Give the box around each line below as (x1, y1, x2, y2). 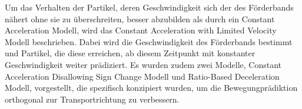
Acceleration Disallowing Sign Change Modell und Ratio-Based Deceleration (5, 70, 280, 82)
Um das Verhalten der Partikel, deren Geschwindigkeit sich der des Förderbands (5, 1, 294, 13)
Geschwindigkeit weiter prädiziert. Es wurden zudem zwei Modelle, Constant (5, 58, 282, 70)
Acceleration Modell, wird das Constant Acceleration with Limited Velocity (5, 24, 277, 36)
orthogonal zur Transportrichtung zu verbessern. (5, 93, 180, 105)
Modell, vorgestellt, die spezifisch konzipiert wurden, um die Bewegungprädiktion (5, 81, 298, 94)
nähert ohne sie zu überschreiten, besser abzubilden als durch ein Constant (5, 12, 275, 25)
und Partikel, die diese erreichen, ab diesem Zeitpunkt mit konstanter (5, 47, 255, 59)
